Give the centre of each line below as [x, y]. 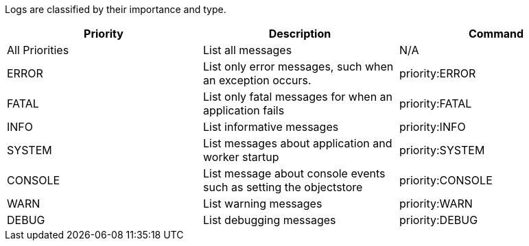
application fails [244, 110]
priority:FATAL [435, 103]
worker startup [241, 157]
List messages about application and [297, 143]
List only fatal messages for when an [298, 97]
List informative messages [271, 127]
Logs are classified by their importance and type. [116, 9]
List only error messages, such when [298, 66]
